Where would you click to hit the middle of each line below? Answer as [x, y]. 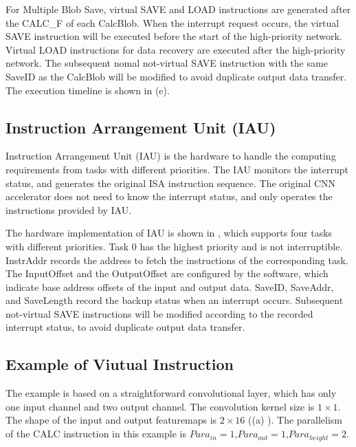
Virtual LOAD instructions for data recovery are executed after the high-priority [176, 49]
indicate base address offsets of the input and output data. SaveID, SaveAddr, [170, 286]
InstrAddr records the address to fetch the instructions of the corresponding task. [177, 260]
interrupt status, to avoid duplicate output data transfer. [125, 327]
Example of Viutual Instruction [120, 364]
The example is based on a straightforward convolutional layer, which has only [171, 393]
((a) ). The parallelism [296, 420]
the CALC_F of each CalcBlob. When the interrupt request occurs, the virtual [173, 22]
